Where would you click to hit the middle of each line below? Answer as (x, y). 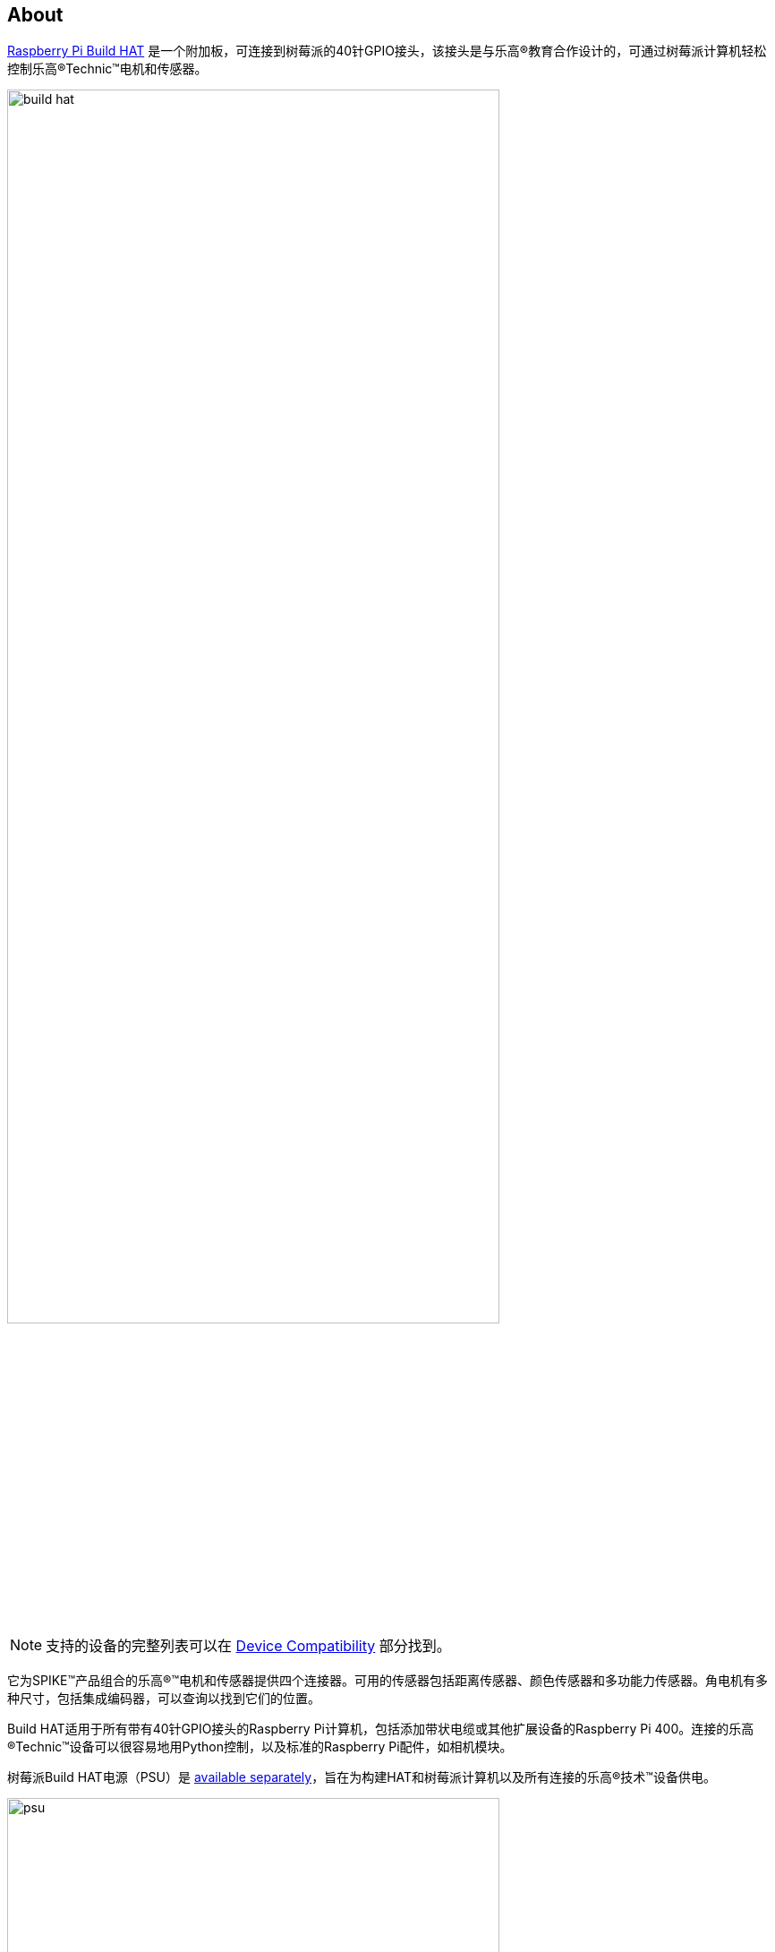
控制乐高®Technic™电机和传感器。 (107, 69)
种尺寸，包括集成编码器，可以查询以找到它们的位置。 (164, 1699)
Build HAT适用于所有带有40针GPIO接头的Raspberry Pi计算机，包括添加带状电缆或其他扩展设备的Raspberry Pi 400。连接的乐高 (381, 1729)
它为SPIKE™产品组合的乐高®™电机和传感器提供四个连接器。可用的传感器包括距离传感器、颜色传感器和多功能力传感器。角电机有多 (387, 1681)
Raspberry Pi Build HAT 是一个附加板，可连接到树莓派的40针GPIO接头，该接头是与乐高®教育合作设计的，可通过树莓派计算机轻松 (387, 51)
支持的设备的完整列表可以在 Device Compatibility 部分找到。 (248, 1646)
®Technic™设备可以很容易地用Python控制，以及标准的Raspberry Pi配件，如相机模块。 (260, 1747)
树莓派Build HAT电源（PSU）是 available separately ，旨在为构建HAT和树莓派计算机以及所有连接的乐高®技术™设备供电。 (362, 1777)
